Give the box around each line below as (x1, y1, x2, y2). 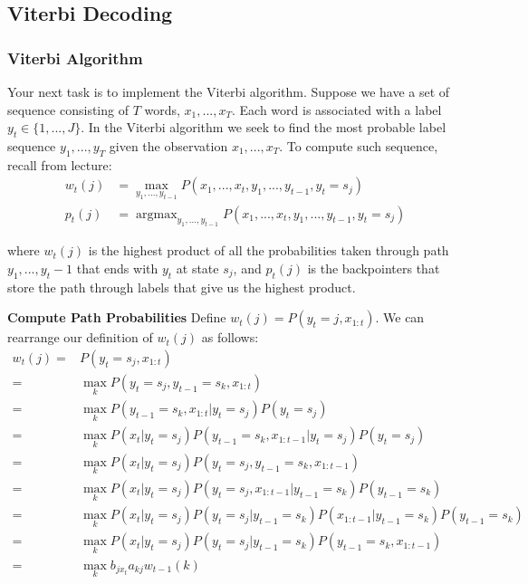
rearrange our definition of (7, 328, 153, 347)
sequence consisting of (7, 100, 129, 119)
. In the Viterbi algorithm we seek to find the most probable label (81, 118, 446, 137)
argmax (135, 207, 178, 221)
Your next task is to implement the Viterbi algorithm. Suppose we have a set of (7, 82, 450, 101)
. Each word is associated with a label (232, 100, 442, 119)
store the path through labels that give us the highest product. (7, 277, 356, 296)
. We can (375, 308, 425, 327)
